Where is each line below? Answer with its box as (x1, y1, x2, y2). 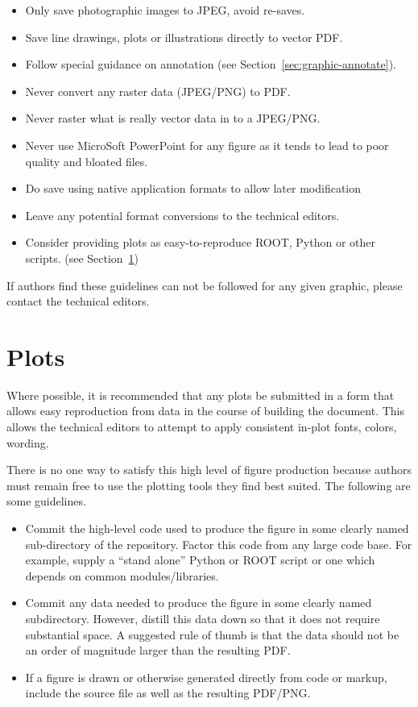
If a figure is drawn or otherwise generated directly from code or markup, (25, 668, 387, 685)
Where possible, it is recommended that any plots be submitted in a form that (6, 386, 395, 403)
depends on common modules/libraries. (25, 567, 219, 584)
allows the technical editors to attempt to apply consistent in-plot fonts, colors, (6, 418, 397, 435)
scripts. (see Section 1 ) (25, 249, 139, 266)
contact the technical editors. (6, 293, 150, 310)
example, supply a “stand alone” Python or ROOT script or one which (25, 551, 375, 568)
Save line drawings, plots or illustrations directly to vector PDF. (25, 28, 343, 45)
